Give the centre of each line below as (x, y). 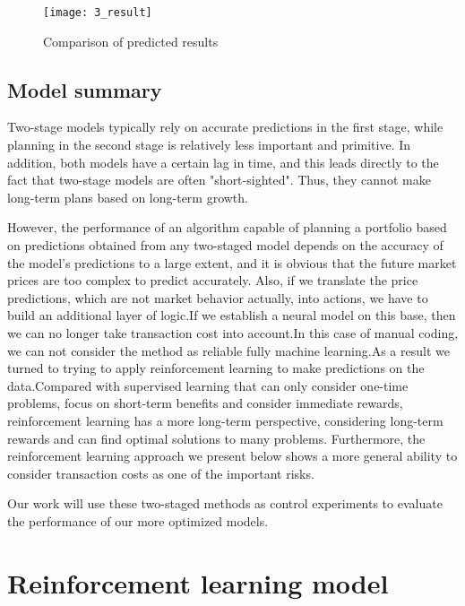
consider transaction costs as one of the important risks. (161, 473)
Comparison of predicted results (131, 41)
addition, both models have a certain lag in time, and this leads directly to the (223, 162)
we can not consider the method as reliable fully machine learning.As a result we (228, 350)
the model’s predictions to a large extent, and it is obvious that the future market (232, 262)
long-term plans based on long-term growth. (128, 197)
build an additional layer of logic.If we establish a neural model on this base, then (232, 315)
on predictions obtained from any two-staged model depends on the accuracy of (225, 245)
